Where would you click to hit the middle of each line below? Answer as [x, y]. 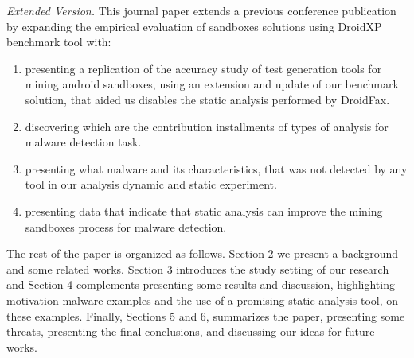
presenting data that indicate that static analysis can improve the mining [204, 210]
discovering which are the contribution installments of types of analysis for [207, 126]
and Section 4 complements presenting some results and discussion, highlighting [201, 284]
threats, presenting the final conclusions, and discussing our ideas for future [191, 331]
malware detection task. [83, 142]
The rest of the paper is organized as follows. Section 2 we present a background [203, 253]
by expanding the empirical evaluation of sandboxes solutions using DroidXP [194, 26]
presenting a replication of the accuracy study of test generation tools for [203, 68]
